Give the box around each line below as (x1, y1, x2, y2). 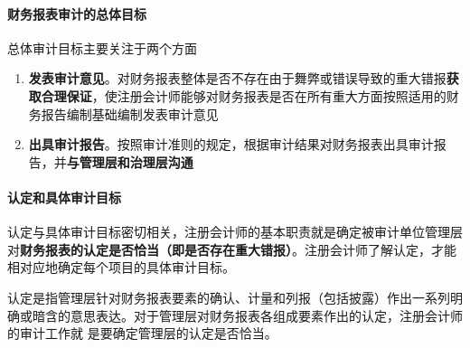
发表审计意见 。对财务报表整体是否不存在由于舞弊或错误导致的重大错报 (28, 69, 446, 88)
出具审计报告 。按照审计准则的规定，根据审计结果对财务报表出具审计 (28, 135, 434, 154)
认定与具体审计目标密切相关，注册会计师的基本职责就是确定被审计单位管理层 (7, 222, 463, 241)
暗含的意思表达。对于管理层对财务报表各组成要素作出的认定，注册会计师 (32, 306, 463, 324)
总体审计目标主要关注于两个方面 (7, 38, 197, 57)
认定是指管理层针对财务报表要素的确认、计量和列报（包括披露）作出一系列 (7, 287, 450, 306)
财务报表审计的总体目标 (7, 4, 146, 23)
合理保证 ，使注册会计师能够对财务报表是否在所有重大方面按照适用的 (41, 86, 446, 105)
